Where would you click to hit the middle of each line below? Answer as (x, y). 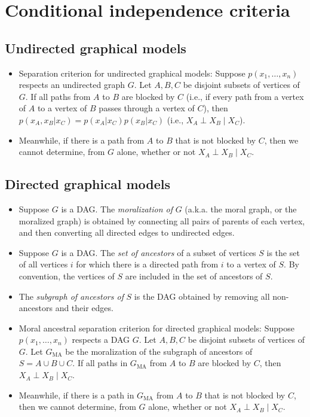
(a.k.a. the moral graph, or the (241, 208)
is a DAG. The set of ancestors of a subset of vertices (159, 252)
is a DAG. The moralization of (117, 208)
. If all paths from (58, 96)
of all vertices (43, 264)
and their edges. (84, 308)
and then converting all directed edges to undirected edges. (127, 232)
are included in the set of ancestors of (194, 276)
